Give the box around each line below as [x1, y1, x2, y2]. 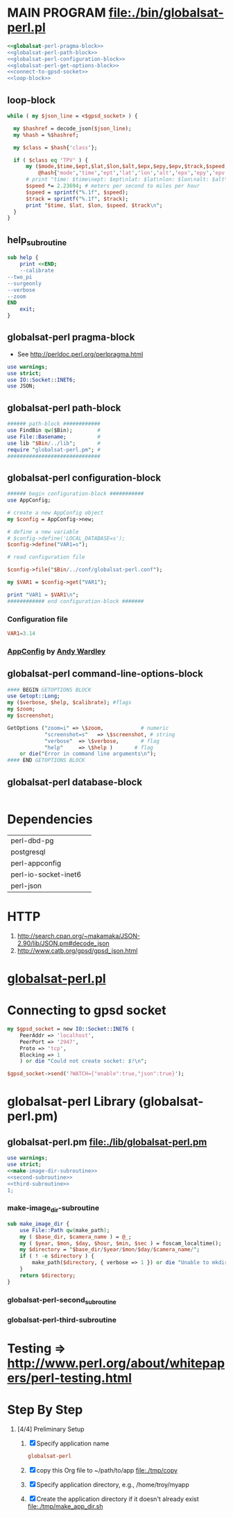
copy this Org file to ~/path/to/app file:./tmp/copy [36, 1466, 178, 1474]
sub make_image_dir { [7, 1220, 70, 1227]
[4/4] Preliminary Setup [17, 1425, 85, 1433]
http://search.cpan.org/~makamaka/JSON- [17, 931, 141, 940]
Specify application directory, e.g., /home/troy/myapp [36, 1480, 189, 1489]
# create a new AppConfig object [7, 509, 104, 516]
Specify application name [36, 1439, 110, 1448]
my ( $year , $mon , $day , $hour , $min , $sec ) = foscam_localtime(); [19, 1240, 222, 1247]
